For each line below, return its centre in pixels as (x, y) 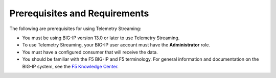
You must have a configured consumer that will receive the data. (90, 52)
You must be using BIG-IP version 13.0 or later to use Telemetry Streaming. (101, 38)
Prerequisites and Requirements (79, 13)
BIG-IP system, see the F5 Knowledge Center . (70, 66)
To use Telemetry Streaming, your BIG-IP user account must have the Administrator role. (116, 45)
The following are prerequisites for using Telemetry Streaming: (75, 29)
